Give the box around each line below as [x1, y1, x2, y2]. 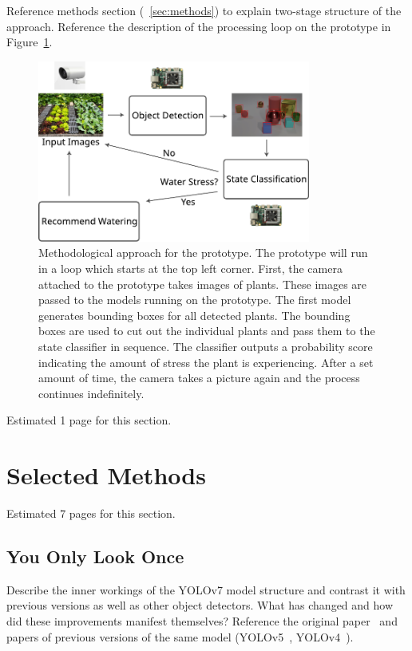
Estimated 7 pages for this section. [6, 505, 176, 521]
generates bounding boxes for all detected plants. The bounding [38, 306, 351, 323]
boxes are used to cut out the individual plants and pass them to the [38, 322, 375, 339]
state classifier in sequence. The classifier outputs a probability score [38, 337, 373, 354]
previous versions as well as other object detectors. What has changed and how [6, 597, 394, 614]
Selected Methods [6, 459, 206, 491]
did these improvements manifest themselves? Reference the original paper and [6, 612, 398, 629]
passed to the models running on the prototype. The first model [38, 291, 351, 308]
